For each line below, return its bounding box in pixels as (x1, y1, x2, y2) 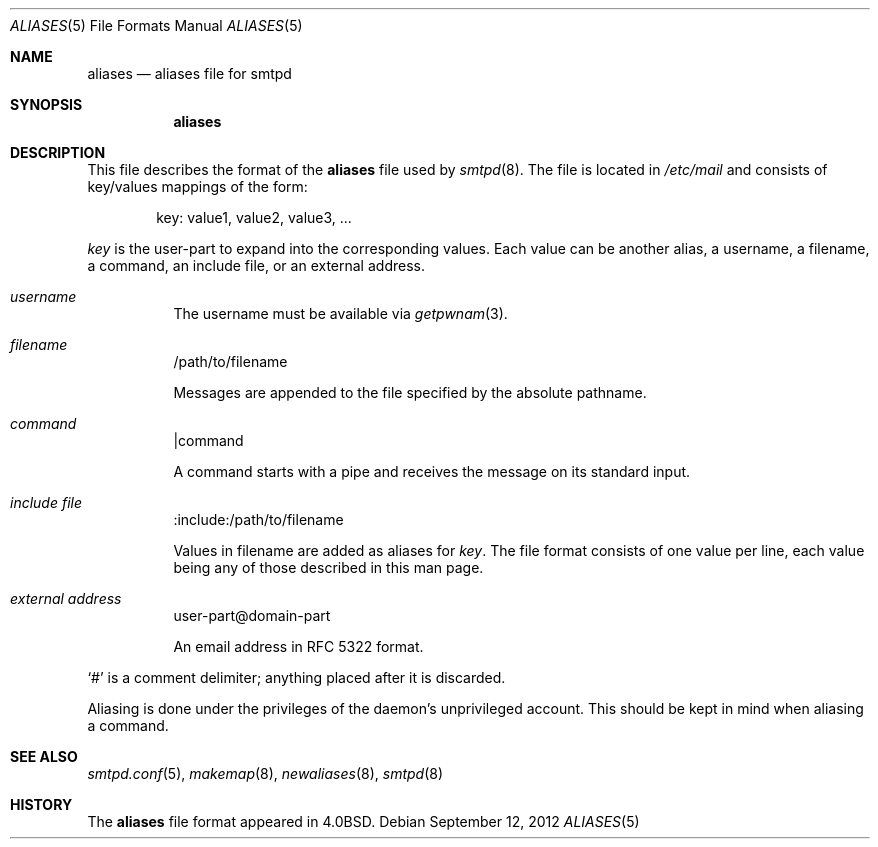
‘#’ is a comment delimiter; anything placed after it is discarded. (87, 669, 506, 686)
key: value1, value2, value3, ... (156, 209, 352, 226)
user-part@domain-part (173, 607, 331, 624)
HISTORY (10, 796, 73, 813)
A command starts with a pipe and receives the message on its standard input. (173, 463, 691, 480)
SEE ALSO (10, 748, 78, 765)
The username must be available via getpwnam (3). (173, 305, 508, 322)
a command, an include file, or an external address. (87, 257, 425, 274)
